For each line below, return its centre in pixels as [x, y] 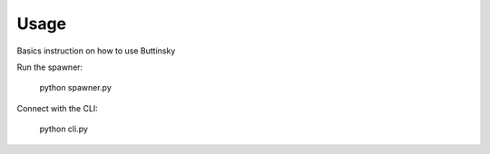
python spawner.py [76, 88]
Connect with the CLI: [58, 108]
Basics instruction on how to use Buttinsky [96, 51]
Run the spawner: [50, 67]
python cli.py [64, 129]
